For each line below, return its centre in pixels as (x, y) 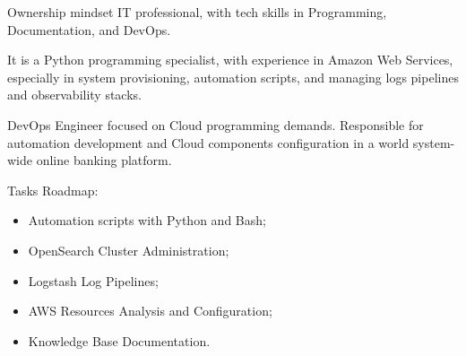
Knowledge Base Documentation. (119, 340)
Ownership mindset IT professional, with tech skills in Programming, (197, 12)
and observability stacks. (74, 95)
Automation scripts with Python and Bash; (147, 220)
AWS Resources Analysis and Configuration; (150, 311)
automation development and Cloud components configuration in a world (208, 142)
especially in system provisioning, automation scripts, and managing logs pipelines (233, 77)
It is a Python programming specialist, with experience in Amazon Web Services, (230, 60)
